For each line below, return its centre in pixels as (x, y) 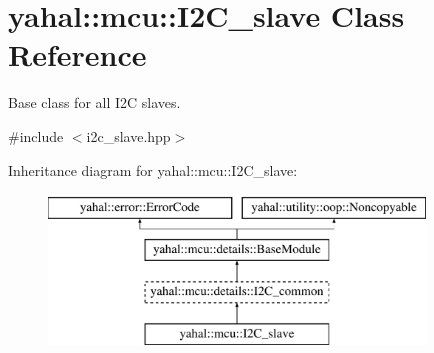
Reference (77, 54)
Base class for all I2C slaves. (94, 102)
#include (36, 135)
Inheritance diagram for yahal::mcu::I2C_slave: (153, 169)
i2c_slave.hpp (128, 135)
